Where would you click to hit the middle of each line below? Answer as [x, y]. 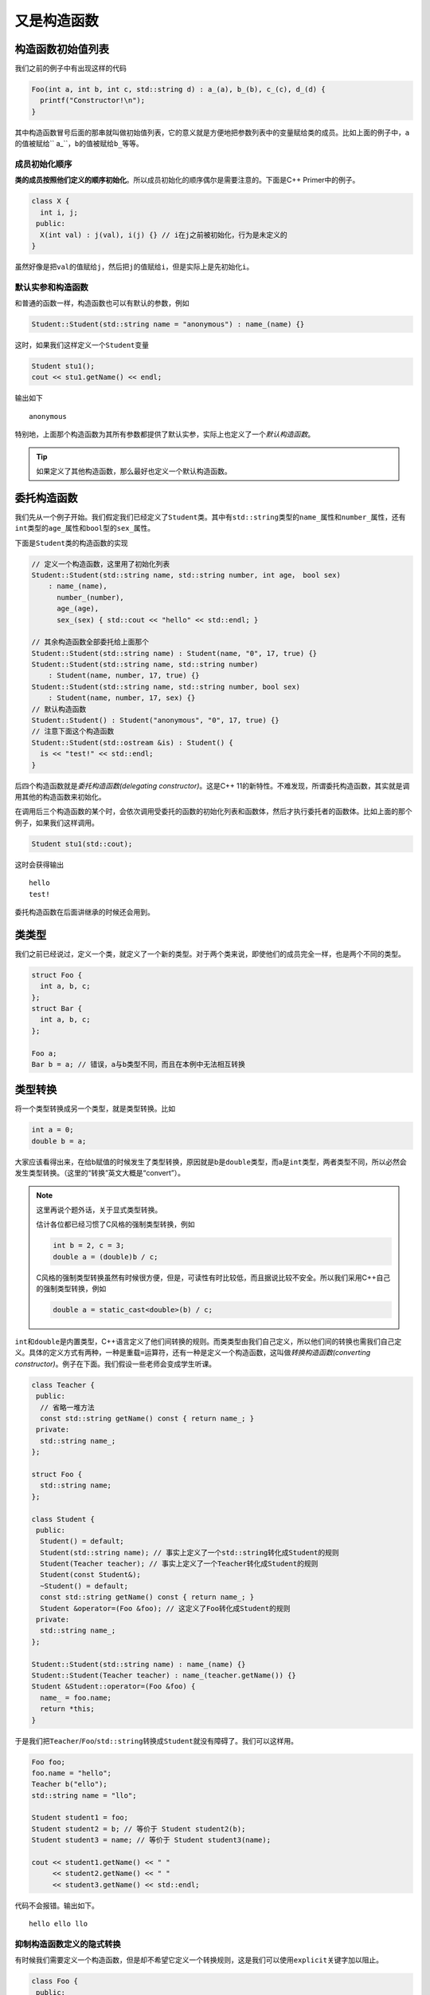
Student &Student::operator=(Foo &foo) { [113, 1687]
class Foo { [55, 1981]
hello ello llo [59, 1924]
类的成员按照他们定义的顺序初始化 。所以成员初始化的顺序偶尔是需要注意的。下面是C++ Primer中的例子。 [187, 180]
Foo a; [44, 1053]
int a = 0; [53, 1130]
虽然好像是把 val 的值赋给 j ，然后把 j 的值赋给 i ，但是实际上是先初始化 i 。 [134, 267]
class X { [51, 201]
